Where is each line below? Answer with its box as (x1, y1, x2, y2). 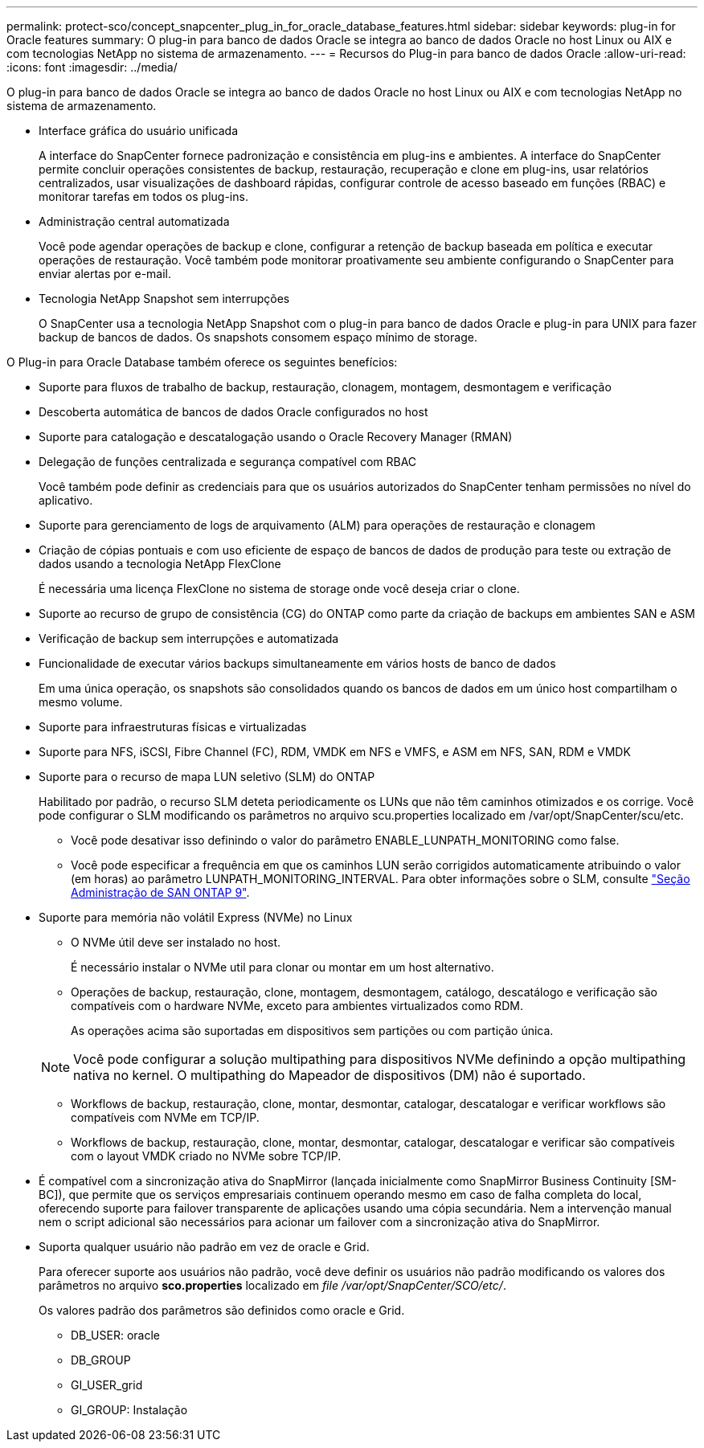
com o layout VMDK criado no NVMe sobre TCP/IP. (71, 1149, 342, 1163)
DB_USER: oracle (71, 1328, 160, 1342)
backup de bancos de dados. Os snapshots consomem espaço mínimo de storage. (39, 330, 477, 344)
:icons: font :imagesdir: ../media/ (6, 60, 178, 74)
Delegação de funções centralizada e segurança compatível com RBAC (39, 455, 417, 468)
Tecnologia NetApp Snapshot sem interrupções (39, 292, 290, 305)
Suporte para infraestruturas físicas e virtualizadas (39, 720, 307, 734)
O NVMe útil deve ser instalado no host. (71, 935, 281, 949)
